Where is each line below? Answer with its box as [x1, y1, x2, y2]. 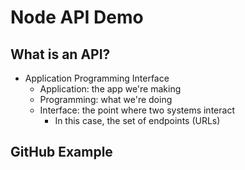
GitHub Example [10, 144, 113, 161]
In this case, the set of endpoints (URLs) [54, 115, 221, 126]
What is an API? [10, 46, 111, 63]
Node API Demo [10, 6, 144, 29]
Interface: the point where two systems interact [39, 104, 235, 116]
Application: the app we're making [39, 83, 182, 95]
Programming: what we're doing [39, 94, 173, 105]
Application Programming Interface [24, 72, 170, 84]
